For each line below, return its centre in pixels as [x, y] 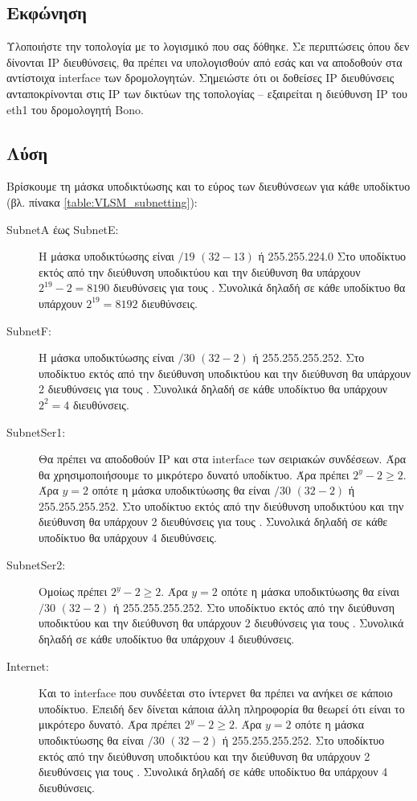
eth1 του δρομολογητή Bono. [75, 109]
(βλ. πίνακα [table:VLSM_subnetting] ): [102, 201]
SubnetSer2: [36, 564]
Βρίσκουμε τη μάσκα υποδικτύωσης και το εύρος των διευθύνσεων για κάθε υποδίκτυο [208, 186]
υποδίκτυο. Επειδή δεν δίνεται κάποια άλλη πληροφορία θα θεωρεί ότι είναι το [222, 708]
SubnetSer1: [36, 431]
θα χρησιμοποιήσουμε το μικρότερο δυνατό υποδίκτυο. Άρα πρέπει [194, 474]
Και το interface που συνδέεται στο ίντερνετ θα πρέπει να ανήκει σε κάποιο [216, 693]
